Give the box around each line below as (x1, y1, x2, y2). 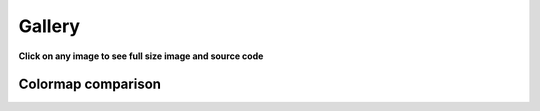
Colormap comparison (18, 76, 162, 93)
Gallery (18, 15, 80, 37)
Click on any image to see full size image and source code (18, 50, 264, 62)
